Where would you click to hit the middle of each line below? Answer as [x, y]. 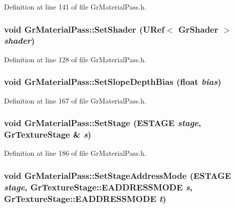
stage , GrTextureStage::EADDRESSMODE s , [98, 187]
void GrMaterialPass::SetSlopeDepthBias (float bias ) [113, 82]
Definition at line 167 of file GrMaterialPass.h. [75, 100]
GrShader [198, 29]
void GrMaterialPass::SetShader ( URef [84, 29]
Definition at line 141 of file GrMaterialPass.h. [75, 7]
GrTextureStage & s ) [48, 134]
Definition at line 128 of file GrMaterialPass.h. [75, 59]
